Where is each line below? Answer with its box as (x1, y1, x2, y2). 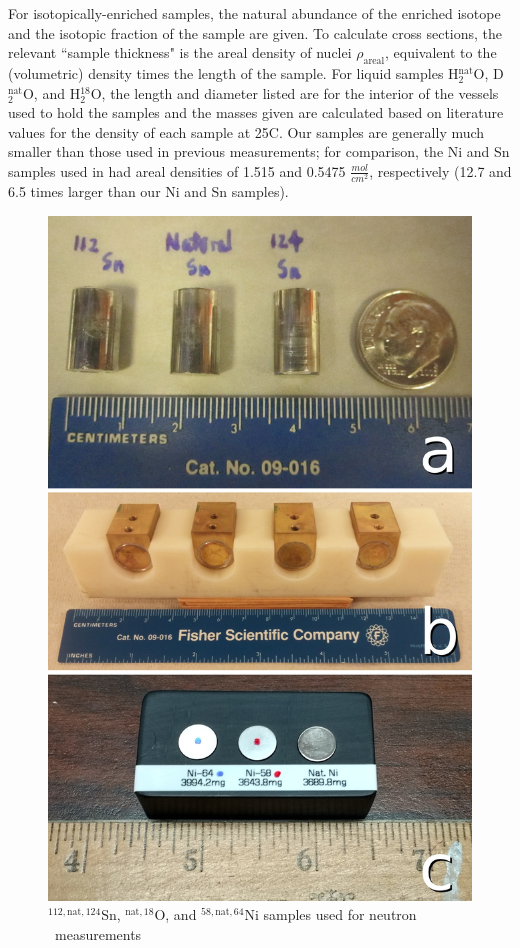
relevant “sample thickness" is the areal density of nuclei (8, 42, 352, 63)
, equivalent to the (385, 42, 497, 63)
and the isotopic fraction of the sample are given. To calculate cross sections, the (8, 22, 503, 43)
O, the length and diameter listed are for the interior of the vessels (90, 82, 499, 103)
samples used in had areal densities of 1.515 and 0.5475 (8, 160, 346, 181)
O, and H (22, 82, 81, 103)
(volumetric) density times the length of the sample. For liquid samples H (8, 62, 459, 83)
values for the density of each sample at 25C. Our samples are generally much (8, 121, 485, 142)
